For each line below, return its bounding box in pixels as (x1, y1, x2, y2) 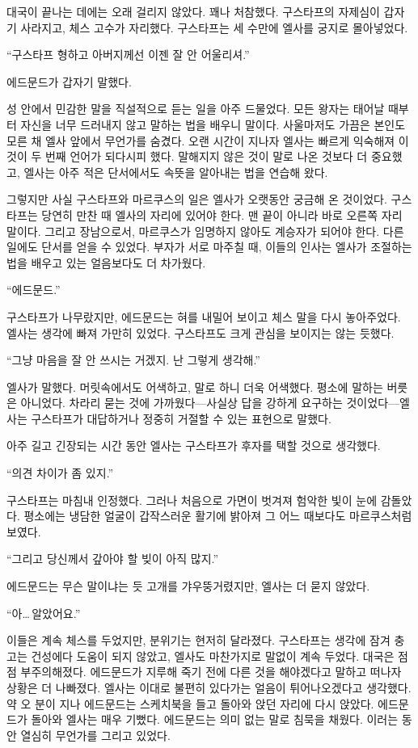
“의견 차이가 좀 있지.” (6, 464, 114, 481)
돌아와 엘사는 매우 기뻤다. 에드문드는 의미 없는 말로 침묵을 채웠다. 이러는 (31, 711, 399, 728)
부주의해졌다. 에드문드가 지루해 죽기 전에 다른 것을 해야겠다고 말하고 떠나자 (20, 663, 402, 680)
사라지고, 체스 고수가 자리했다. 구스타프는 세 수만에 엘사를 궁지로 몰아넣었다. (20, 19, 408, 36)
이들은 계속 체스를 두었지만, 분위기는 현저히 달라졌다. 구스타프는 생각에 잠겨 (6, 632, 391, 649)
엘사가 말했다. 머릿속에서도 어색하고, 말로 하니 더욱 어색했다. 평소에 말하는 (6, 378, 383, 395)
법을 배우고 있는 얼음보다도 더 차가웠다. (6, 254, 206, 271)
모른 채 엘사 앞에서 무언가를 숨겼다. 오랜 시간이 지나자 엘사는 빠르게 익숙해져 (6, 132, 395, 149)
